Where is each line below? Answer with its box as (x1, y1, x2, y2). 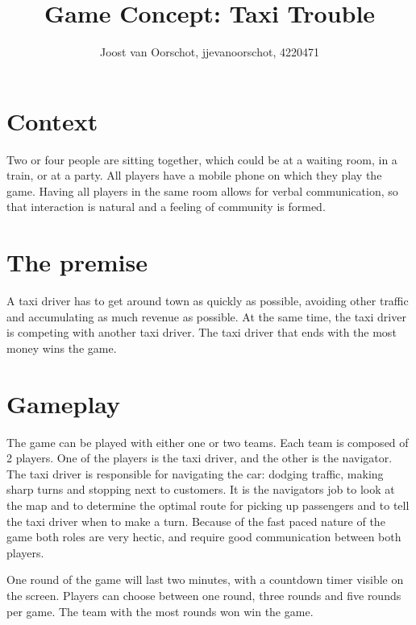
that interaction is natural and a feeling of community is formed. (6, 198, 326, 215)
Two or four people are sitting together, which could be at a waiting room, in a (6, 151, 397, 168)
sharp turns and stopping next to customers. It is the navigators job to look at (6, 481, 395, 498)
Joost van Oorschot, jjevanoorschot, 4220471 (100, 43, 319, 60)
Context (6, 104, 98, 137)
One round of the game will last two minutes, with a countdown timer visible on (6, 571, 404, 588)
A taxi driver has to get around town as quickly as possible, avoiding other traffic (6, 292, 409, 309)
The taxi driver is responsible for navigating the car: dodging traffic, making (6, 465, 384, 482)
